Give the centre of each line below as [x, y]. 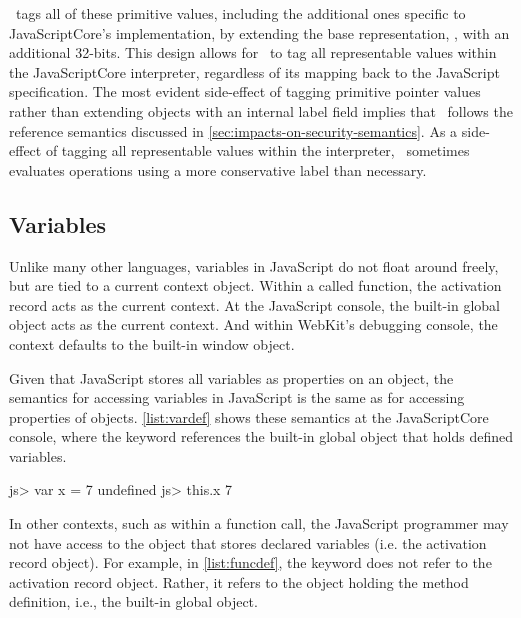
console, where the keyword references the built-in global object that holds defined [261, 436]
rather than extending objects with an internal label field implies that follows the [261, 110]
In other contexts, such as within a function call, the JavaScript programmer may [259, 523]
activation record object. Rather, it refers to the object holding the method [239, 581]
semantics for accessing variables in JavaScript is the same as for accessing [237, 397]
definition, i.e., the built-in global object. [133, 601]
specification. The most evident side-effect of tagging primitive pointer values [245, 91]
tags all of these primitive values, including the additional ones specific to [240, 13]
